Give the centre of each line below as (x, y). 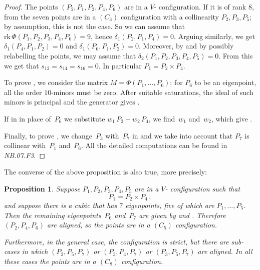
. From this (236, 55)
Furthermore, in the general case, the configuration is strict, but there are (116, 241)
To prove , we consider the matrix (56, 82)
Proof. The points (31, 6)
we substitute (85, 118)
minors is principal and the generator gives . (72, 102)
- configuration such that (203, 188)
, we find (162, 118)
